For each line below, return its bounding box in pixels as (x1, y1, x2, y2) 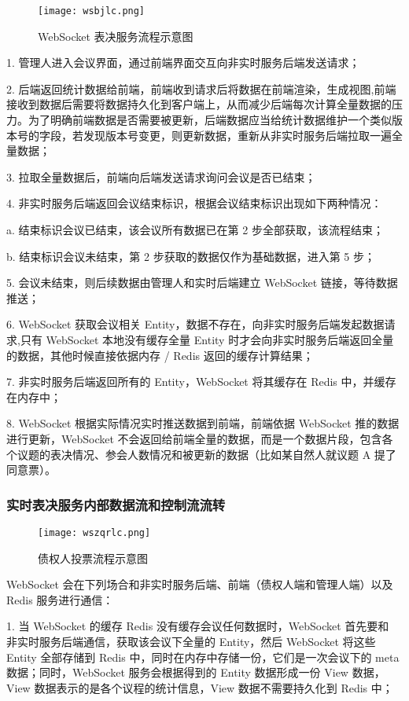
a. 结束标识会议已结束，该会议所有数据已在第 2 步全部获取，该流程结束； (6, 222, 384, 237)
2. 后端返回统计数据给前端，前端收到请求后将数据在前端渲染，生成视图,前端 (6, 80, 396, 97)
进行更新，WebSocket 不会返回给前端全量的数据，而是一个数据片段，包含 (6, 430, 382, 446)
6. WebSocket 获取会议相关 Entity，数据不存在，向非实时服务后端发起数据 (6, 316, 385, 332)
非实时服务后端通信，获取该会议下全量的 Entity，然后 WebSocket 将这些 (6, 633, 376, 649)
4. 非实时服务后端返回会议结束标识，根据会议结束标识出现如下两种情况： (6, 195, 382, 211)
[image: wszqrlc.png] (38, 527, 151, 538)
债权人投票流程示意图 (38, 549, 148, 566)
